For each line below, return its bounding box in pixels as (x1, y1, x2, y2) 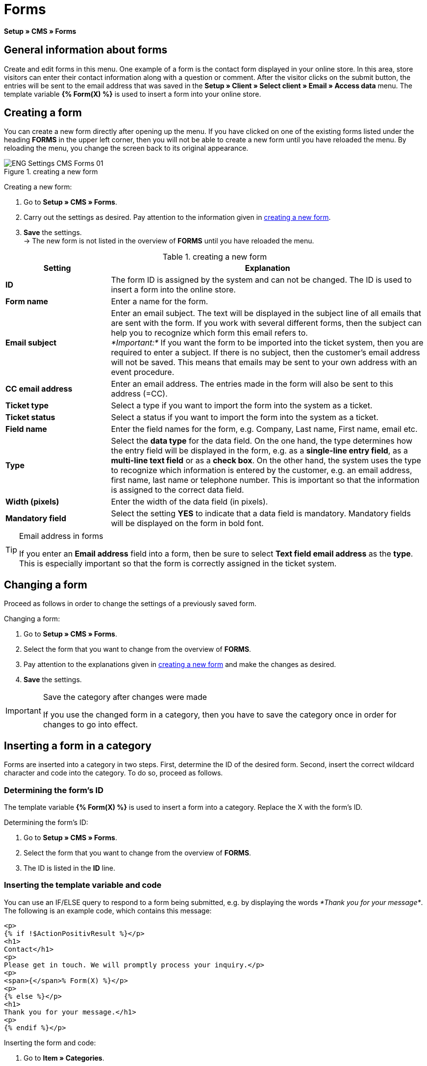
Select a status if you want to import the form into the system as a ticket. (111, 412, 378, 423)
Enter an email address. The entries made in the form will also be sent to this (111, 379, 393, 389)
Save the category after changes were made (43, 692, 207, 702)
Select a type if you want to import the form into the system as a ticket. (111, 400, 373, 411)
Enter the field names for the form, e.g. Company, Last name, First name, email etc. (111, 424, 418, 434)
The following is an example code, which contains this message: (4, 906, 212, 915)
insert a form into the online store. (111, 285, 236, 295)
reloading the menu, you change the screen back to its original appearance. (4, 144, 249, 153)
